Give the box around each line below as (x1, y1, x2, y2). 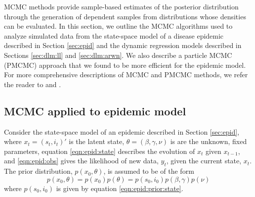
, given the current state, (166, 155, 242, 166)
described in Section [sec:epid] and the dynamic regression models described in (4, 40, 242, 50)
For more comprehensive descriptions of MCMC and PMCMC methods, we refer (4, 69, 248, 80)
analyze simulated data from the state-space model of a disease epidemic (4, 30, 224, 41)
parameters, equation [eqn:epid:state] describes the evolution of (4, 146, 195, 156)
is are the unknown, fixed (170, 136, 247, 147)
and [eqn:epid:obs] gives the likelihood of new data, (4, 155, 159, 166)
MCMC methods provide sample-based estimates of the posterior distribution (4, 1, 239, 11)
